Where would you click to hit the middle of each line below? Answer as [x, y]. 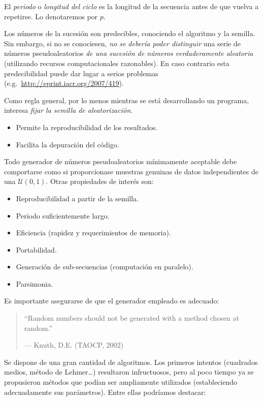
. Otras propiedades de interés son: [100, 181]
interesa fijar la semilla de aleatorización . [68, 110]
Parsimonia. [35, 283]
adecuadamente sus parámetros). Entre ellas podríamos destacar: [105, 392]
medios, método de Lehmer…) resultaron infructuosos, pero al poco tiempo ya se [129, 372]
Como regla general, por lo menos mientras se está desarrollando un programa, [127, 100]
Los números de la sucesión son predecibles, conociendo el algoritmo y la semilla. [130, 33]
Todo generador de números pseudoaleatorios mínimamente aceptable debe [121, 161]
